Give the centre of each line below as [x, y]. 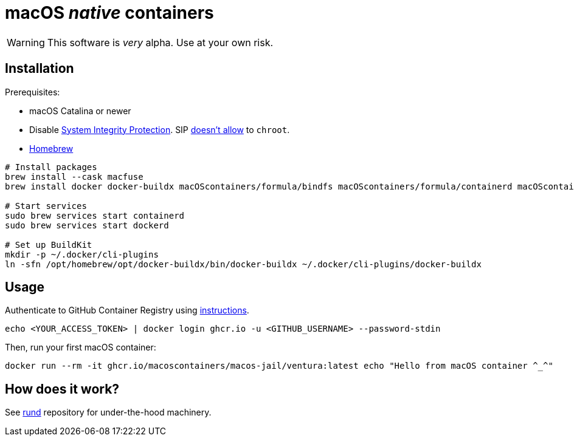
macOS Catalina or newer [80, 111]
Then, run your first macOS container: [81, 347]
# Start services [46, 206]
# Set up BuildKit [49, 244]
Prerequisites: [33, 92]
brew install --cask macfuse [74, 176]
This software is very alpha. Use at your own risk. [160, 42]
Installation [40, 69]
